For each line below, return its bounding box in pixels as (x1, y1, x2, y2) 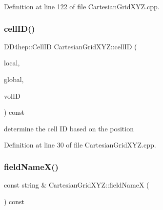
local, (4, 58, 20, 68)
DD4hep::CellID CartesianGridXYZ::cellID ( (4, 41, 137, 51)
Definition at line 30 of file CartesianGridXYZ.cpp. (4, 140, 156, 150)
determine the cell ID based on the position (4, 123, 134, 133)
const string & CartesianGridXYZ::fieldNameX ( (4, 180, 149, 190)
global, (4, 74, 24, 84)
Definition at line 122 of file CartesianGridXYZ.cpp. (4, 1, 160, 11)
